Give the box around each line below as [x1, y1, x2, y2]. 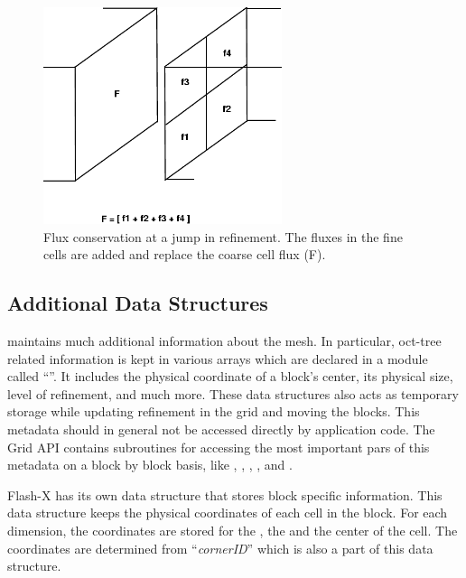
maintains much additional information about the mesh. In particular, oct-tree [7, 331, 442, 350]
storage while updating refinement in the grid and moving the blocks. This [7, 402, 420, 421]
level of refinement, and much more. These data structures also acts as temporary [7, 384, 459, 403]
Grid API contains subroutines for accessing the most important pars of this [7, 437, 430, 456]
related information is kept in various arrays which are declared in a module [7, 349, 428, 368]
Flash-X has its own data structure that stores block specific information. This [7, 485, 443, 504]
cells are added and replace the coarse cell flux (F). [43, 245, 326, 264]
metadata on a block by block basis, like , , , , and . [7, 455, 293, 474]
